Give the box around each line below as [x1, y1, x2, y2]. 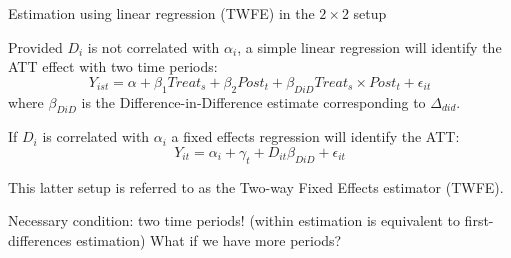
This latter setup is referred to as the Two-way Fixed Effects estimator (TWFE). [8, 176, 504, 197]
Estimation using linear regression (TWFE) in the [8, 3, 315, 23]
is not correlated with [87, 36, 220, 57]
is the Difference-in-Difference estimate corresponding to [81, 91, 426, 112]
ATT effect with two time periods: [8, 56, 218, 77]
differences [8, 229, 72, 250]
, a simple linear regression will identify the [237, 36, 502, 57]
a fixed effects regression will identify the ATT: [171, 126, 460, 147]
